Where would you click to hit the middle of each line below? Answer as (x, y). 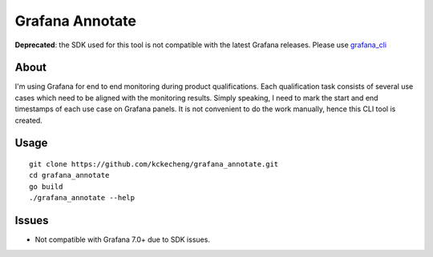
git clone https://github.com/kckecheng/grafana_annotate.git (154, 165)
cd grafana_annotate (69, 175)
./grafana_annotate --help (82, 198)
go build (46, 187)
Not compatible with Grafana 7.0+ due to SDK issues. (122, 239)
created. (29, 120)
